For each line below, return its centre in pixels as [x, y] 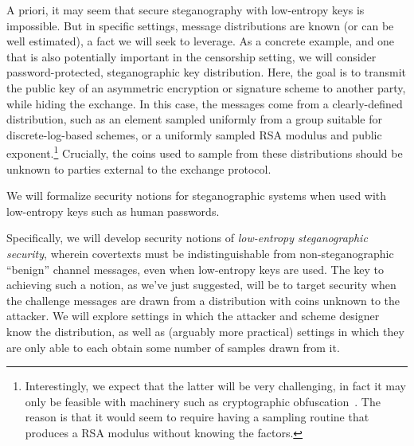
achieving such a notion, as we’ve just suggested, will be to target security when [201, 285]
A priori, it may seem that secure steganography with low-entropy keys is [186, 10]
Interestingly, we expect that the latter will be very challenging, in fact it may [215, 386]
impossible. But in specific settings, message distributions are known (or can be [200, 25]
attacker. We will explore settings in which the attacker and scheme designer [193, 316]
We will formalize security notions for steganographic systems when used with [197, 196]
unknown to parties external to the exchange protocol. [139, 168]
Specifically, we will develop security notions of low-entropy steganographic [187, 238]
